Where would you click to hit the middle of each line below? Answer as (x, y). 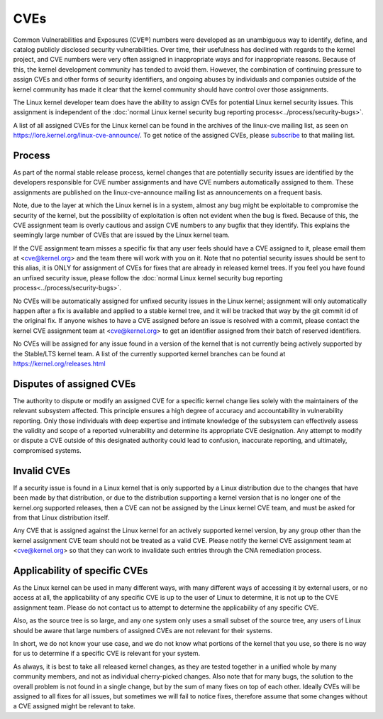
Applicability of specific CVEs (81, 570)
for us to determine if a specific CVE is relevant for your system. (107, 654)
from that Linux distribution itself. (61, 517)
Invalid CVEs (42, 471)
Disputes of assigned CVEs (74, 384)
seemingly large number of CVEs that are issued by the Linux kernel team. (121, 235)
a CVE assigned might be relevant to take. (74, 706)
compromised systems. (47, 450)
